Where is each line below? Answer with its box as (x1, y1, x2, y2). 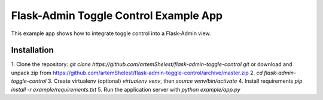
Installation (11, 45, 54, 55)
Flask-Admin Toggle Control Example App (11, 9, 223, 22)
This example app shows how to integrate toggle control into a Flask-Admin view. (11, 30, 211, 37)
